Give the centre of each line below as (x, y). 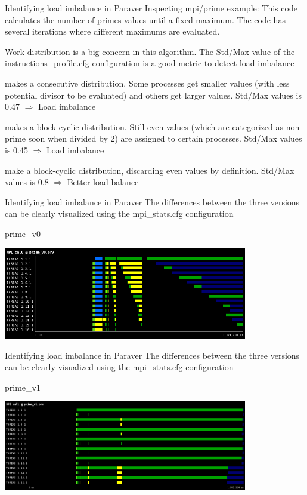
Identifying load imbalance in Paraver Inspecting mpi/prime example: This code (151, 8)
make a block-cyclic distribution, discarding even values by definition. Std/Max (150, 170)
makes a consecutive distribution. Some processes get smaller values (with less (147, 83)
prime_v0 (23, 233)
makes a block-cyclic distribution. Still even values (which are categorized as (144, 126)
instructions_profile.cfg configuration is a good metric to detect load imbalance (150, 63)
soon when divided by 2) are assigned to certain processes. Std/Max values (165, 138)
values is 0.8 (27, 182)
